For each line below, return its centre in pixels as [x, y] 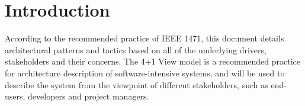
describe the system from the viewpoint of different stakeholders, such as [137, 84]
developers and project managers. [89, 96]
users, [15, 96]
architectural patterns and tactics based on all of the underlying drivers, [136, 49]
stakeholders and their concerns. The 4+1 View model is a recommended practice [152, 61]
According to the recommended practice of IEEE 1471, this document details [145, 38]
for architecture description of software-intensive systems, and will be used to [145, 73]
